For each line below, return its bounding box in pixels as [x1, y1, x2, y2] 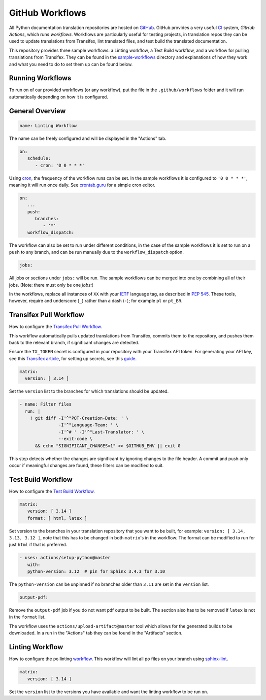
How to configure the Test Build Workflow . [9, 488, 95, 494]
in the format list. [9, 614, 46, 620]
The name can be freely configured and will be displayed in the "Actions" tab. [9, 135, 166, 141]
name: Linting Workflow [19, 123, 77, 128]
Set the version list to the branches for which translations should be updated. [9, 388, 169, 394]
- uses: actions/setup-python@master [19, 555, 111, 561]
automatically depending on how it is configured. [9, 94, 108, 100]
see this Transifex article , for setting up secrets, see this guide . [9, 355, 137, 362]
